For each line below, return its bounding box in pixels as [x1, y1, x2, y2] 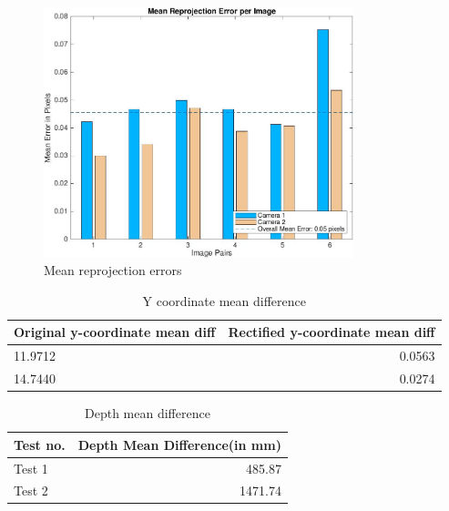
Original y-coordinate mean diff [14, 322, 216, 342]
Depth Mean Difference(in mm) [77, 434, 281, 454]
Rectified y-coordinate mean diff [228, 322, 435, 342]
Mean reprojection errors [44, 261, 182, 280]
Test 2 [14, 481, 48, 500]
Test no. [14, 434, 66, 454]
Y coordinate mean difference [142, 291, 306, 310]
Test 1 [14, 458, 48, 477]
